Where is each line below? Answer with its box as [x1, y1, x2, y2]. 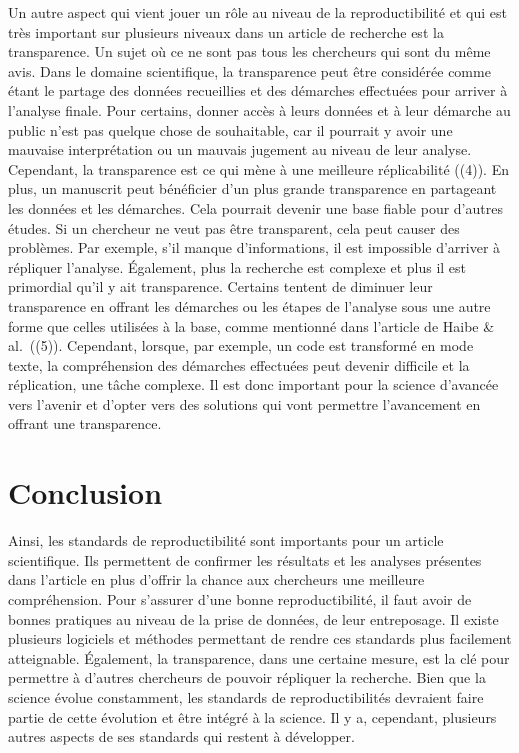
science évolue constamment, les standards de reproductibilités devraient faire [8, 686, 484, 707]
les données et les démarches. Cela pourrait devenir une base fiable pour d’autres [8, 197, 503, 218]
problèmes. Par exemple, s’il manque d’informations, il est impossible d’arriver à [8, 237, 501, 258]
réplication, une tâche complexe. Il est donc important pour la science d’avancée [8, 374, 499, 395]
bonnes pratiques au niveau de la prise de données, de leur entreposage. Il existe [8, 608, 499, 629]
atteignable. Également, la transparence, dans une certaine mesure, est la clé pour [8, 647, 510, 668]
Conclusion [8, 472, 163, 513]
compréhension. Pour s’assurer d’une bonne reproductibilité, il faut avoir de [8, 588, 472, 609]
